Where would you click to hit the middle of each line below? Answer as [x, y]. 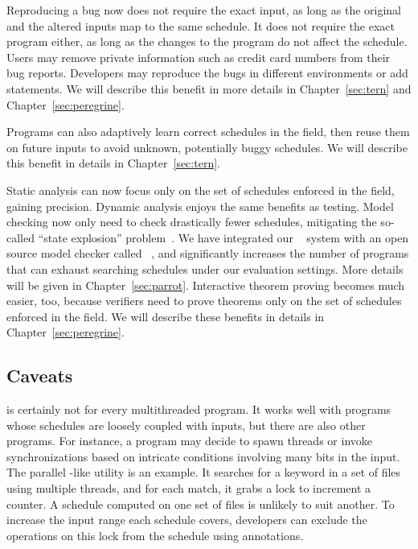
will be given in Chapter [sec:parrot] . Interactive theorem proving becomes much [206, 285]
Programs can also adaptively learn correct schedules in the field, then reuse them [208, 132]
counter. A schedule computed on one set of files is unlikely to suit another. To [201, 504]
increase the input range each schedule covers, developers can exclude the [187, 520]
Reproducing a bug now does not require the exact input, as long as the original [204, 10]
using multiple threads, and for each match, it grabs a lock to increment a [189, 488]
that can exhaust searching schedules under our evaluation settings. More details [205, 268]
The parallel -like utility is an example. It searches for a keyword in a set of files [204, 472]
